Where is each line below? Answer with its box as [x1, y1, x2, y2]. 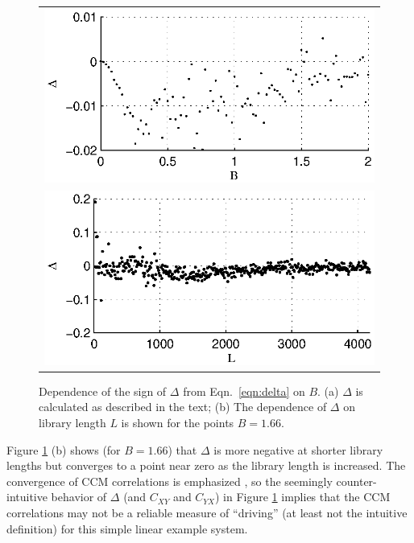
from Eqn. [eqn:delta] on [183, 382, 305, 399]
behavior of [51, 488, 107, 505]
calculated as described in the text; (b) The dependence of [39, 398, 327, 415]
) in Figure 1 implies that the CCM [214, 488, 391, 505]
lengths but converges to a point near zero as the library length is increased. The [6, 457, 406, 474]
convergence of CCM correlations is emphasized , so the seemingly [6, 472, 333, 489]
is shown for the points [121, 414, 234, 431]
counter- [336, 472, 377, 489]
